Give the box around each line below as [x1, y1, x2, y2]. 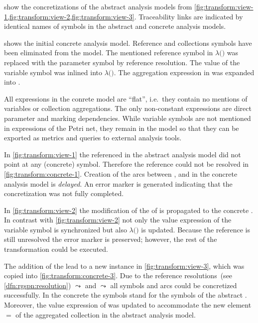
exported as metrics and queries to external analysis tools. [4, 132, 182, 143]
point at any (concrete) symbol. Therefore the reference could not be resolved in [4, 159, 249, 169]
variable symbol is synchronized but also [4, 224, 127, 234]
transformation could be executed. [4, 244, 109, 254]
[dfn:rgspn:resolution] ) [4, 280, 71, 290]
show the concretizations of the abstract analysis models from [4, 1, 192, 11]
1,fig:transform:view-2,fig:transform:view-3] [4, 11, 134, 21]
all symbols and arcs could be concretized [110, 280, 237, 290]
